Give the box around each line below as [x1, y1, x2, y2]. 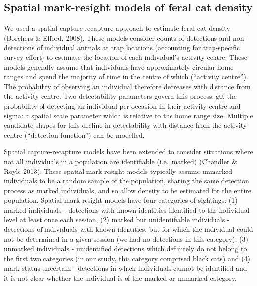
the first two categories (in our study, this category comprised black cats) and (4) [4, 253, 251, 263]
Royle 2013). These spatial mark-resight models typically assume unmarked [4, 166, 232, 176]
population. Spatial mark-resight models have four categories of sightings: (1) [4, 195, 238, 205]
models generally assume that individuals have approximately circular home [4, 61, 234, 72]
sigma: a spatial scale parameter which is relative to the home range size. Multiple [4, 110, 253, 120]
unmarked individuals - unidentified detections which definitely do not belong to [4, 243, 247, 254]
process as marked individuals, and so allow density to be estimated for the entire [4, 185, 252, 195]
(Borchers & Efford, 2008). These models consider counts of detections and [4, 32, 231, 43]
